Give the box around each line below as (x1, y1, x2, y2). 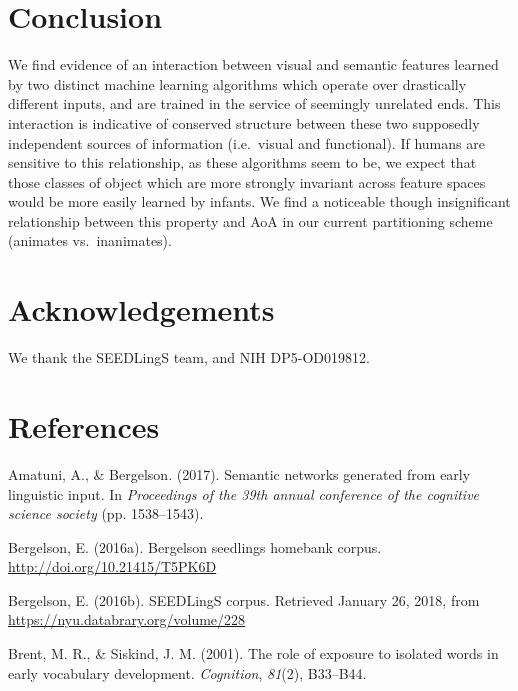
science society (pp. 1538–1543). (8, 503, 204, 524)
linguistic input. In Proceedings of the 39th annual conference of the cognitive (8, 483, 480, 504)
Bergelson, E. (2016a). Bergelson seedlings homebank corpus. (8, 536, 382, 557)
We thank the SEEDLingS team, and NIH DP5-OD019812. (8, 347, 370, 368)
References (8, 405, 160, 446)
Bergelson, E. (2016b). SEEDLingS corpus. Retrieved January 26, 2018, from (8, 589, 480, 610)
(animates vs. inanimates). (8, 230, 172, 251)
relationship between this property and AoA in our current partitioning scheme (8, 210, 493, 231)
